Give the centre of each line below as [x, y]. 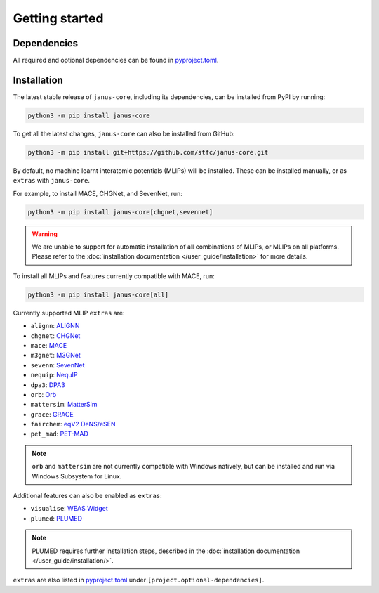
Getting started [58, 18]
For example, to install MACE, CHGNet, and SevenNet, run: [98, 193]
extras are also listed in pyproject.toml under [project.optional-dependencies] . [139, 580]
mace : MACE [49, 345]
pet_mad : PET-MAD [60, 434]
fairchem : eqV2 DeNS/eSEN [73, 424]
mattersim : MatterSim [64, 405]
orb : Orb [44, 394]
